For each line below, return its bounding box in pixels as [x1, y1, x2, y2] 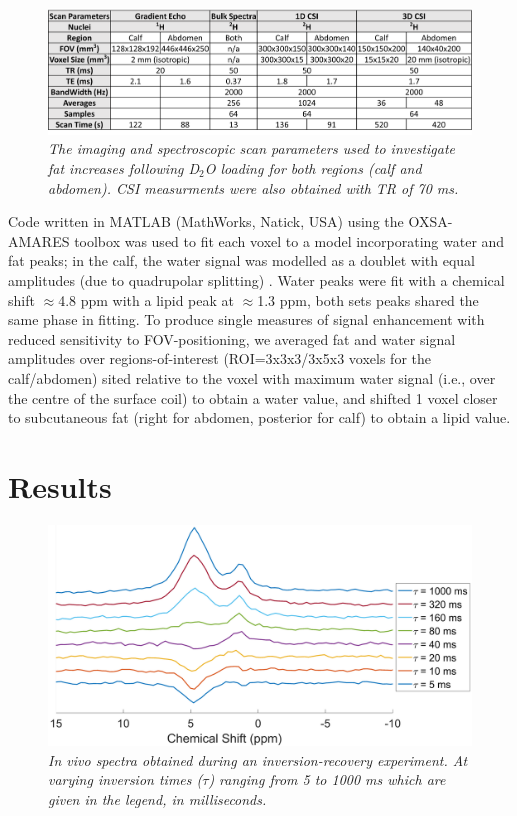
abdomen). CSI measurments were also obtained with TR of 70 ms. [48, 177, 459, 198]
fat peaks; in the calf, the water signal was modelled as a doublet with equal [8, 250, 475, 271]
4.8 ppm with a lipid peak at [58, 289, 234, 310]
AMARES [8, 230, 70, 251]
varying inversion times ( [48, 769, 203, 790]
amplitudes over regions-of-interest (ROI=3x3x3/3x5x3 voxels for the [8, 348, 431, 369]
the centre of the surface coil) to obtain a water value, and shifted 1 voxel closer [8, 387, 498, 408]
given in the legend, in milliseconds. [48, 788, 267, 809]
